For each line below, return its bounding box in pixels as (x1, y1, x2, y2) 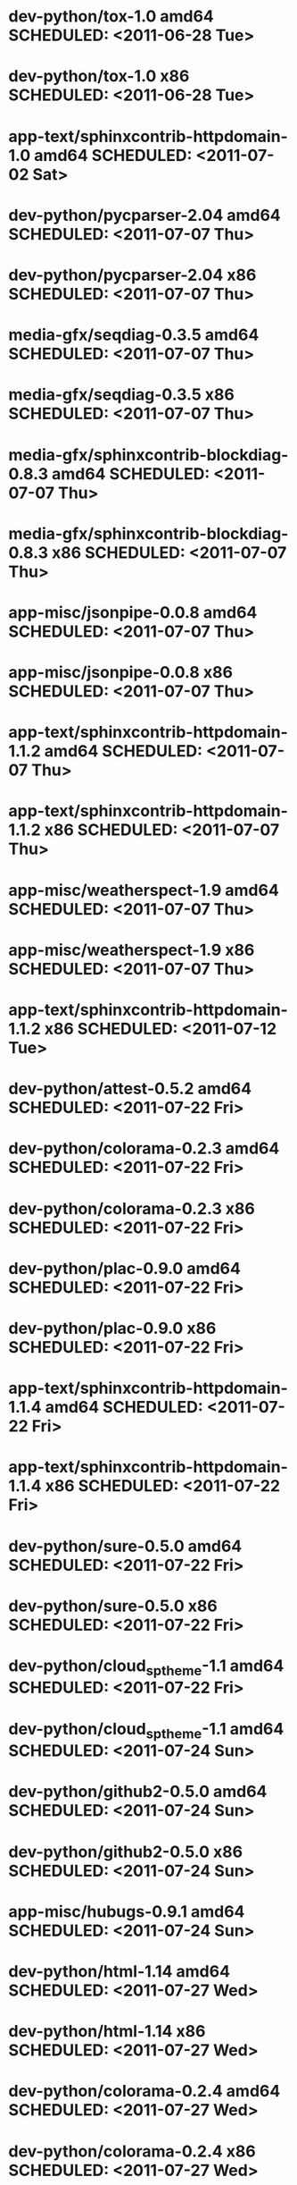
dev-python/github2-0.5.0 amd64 (8, 1782, 268, 1802)
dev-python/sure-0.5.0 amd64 (8, 1536, 243, 1556)
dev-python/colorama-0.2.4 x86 (8, 2141, 256, 2161)
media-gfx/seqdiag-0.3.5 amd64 (8, 325, 260, 345)
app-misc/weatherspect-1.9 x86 (8, 940, 255, 960)
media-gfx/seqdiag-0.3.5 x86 (8, 384, 235, 405)
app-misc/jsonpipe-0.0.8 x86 (8, 662, 234, 683)
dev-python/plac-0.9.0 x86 (8, 1318, 217, 1338)
